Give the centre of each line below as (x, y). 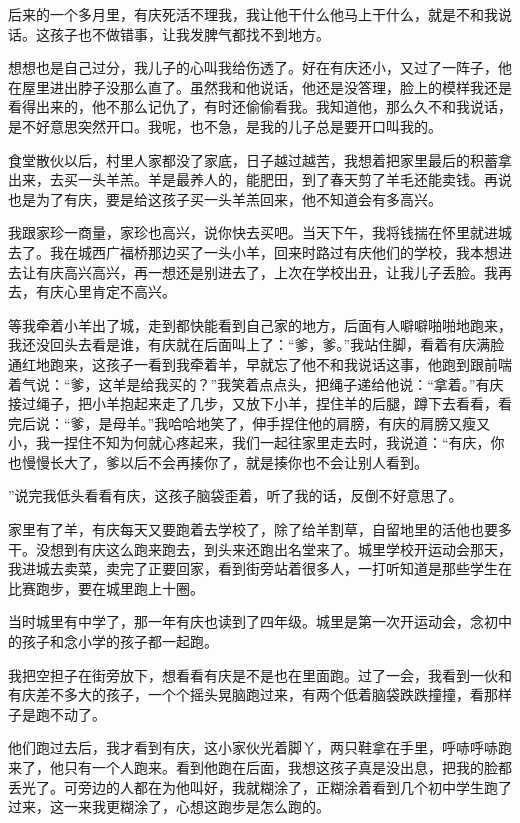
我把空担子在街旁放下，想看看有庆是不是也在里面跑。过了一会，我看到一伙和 (260, 674)
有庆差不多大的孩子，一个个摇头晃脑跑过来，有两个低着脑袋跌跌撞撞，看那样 (260, 694)
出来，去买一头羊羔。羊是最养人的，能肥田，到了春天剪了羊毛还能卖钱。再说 (260, 179)
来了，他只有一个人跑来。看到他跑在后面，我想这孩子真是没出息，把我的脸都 (260, 767)
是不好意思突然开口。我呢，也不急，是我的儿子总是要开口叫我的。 (225, 125)
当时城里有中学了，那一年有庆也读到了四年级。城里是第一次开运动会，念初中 (260, 621)
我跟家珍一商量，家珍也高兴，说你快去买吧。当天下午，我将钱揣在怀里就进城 (260, 232)
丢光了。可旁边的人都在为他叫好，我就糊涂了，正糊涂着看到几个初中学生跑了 (260, 786)
